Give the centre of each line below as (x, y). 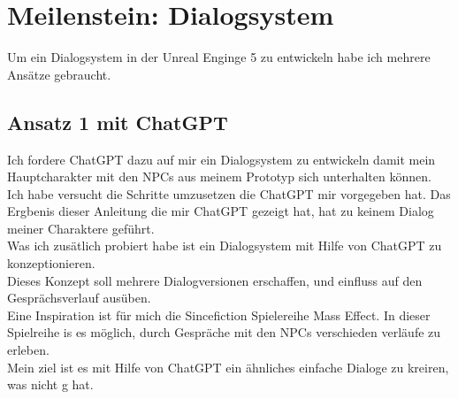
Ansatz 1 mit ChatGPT (118, 122)
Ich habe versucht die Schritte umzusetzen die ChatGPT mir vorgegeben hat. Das (229, 193)
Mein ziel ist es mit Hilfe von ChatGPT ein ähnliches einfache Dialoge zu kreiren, (228, 367)
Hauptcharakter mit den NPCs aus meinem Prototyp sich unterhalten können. (219, 176)
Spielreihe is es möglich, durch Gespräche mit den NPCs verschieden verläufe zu (224, 332)
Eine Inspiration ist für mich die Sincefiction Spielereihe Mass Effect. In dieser (219, 315)
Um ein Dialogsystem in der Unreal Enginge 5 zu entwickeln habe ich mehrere (219, 57)
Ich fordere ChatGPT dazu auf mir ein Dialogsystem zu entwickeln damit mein (221, 159)
